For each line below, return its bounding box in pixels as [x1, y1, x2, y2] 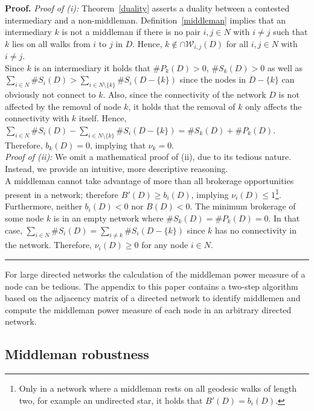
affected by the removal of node [5, 100, 121, 112]
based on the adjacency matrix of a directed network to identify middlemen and [5, 292, 301, 304]
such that [273, 25, 308, 38]
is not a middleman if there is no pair [62, 25, 200, 38]
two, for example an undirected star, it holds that [19, 393, 203, 406]
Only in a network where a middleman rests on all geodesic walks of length [19, 382, 297, 395]
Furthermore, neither [5, 200, 82, 212]
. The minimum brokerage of [190, 200, 296, 212]
